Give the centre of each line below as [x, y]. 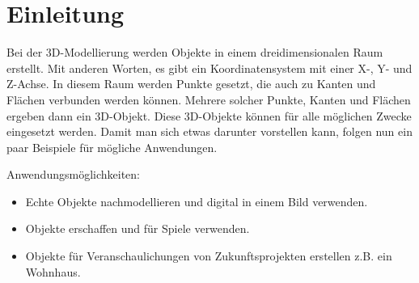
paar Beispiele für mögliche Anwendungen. [112, 147]
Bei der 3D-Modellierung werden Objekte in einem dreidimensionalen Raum [195, 52]
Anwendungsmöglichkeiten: [73, 174]
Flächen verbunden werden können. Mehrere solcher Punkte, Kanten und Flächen [209, 99]
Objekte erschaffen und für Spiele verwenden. [138, 228]
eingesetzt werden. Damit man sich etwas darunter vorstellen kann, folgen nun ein [209, 131]
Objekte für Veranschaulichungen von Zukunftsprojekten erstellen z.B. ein [209, 256]
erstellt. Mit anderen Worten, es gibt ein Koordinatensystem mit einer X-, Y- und [209, 68]
